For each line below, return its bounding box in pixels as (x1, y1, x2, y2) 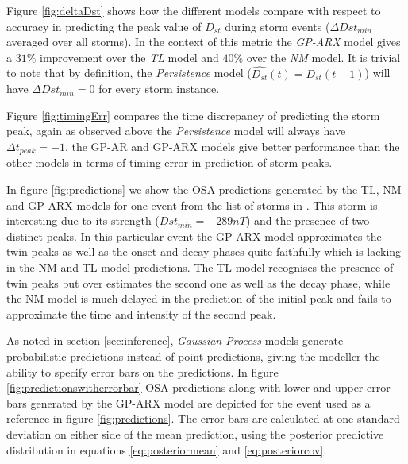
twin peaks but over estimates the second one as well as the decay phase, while (6, 274, 391, 291)
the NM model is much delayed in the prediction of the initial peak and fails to (6, 290, 391, 307)
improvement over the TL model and (40, 48, 219, 65)
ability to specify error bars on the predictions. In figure (6, 363, 279, 380)
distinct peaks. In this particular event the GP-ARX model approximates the (6, 227, 382, 244)
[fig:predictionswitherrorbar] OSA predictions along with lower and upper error (6, 379, 391, 396)
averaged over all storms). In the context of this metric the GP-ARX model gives (6, 33, 401, 50)
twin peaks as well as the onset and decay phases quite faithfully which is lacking (6, 243, 402, 260)
